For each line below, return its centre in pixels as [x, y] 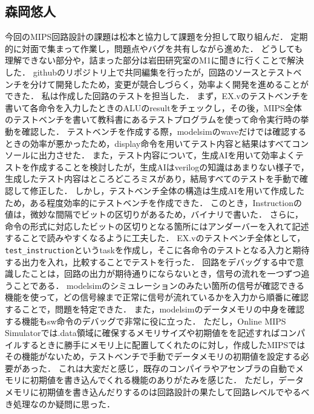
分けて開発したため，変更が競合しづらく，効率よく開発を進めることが [169, 84]
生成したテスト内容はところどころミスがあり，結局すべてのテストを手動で [152, 179]
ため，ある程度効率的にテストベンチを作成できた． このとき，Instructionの [153, 202]
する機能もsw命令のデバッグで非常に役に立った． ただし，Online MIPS [146, 321]
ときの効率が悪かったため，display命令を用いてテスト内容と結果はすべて [149, 143]
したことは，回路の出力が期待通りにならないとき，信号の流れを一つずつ [157, 273]
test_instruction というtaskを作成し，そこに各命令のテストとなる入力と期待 [157, 249]
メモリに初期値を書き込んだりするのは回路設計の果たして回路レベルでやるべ [157, 392]
